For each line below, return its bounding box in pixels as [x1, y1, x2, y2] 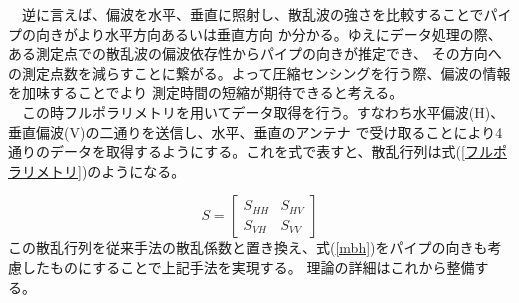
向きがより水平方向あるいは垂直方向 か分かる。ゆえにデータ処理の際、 [35, 23, 502, 44]
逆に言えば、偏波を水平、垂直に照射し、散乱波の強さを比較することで [21, 4, 484, 24]
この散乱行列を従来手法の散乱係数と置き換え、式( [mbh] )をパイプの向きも [8, 237, 488, 258]
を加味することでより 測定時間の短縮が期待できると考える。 [8, 82, 404, 103]
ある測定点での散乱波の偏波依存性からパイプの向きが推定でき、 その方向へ [8, 43, 502, 64]
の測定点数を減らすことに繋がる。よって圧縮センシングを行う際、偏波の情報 [8, 62, 511, 83]
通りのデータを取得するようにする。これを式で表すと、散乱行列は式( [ [8, 141, 465, 162]
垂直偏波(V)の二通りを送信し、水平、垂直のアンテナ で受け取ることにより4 [8, 121, 503, 142]
